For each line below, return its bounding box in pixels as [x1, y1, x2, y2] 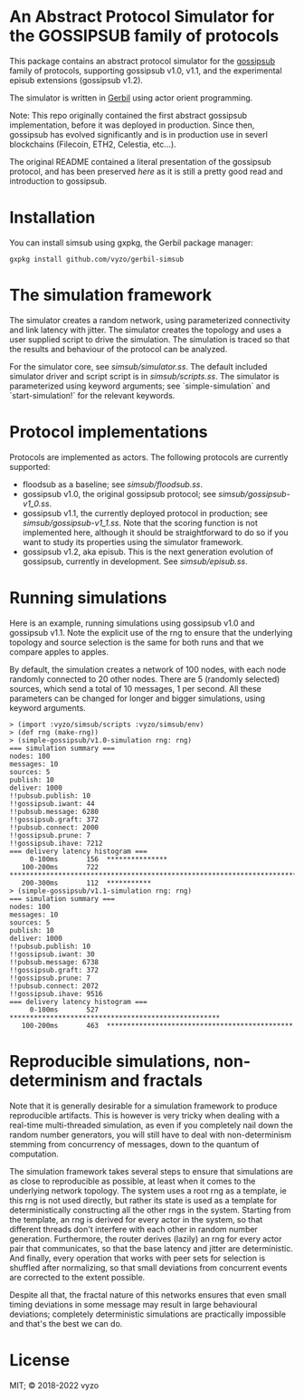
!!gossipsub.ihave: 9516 [9, 989, 103, 998]
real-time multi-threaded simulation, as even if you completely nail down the [9, 1119, 294, 1130]
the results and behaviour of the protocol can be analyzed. [9, 343, 228, 354]
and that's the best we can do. [9, 1318, 123, 1328]
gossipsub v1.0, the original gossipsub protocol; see [22, 488, 217, 499]
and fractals [109, 1070, 204, 1090]
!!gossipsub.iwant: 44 [9, 799, 95, 808]
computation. [9, 1148, 59, 1159]
